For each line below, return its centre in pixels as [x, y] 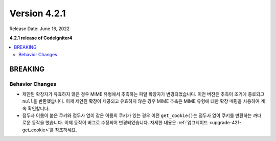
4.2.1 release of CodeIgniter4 [41, 38]
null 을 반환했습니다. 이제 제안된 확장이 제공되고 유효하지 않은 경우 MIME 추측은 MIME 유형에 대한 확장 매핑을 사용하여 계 [144, 101]
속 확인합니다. [36, 108]
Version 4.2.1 [38, 13]
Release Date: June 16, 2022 [40, 29]
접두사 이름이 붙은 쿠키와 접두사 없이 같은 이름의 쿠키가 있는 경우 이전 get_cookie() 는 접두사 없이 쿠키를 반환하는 [137, 115]
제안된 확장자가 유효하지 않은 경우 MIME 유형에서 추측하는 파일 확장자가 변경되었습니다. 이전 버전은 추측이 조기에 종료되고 [143, 94]
